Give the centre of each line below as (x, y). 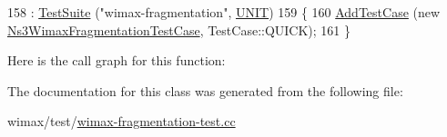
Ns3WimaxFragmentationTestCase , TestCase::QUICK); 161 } (179, 29)
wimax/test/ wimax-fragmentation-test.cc (122, 121)
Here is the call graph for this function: (117, 60)
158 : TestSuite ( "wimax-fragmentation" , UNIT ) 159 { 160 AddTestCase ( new (224, 12)
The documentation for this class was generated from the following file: (205, 90)
